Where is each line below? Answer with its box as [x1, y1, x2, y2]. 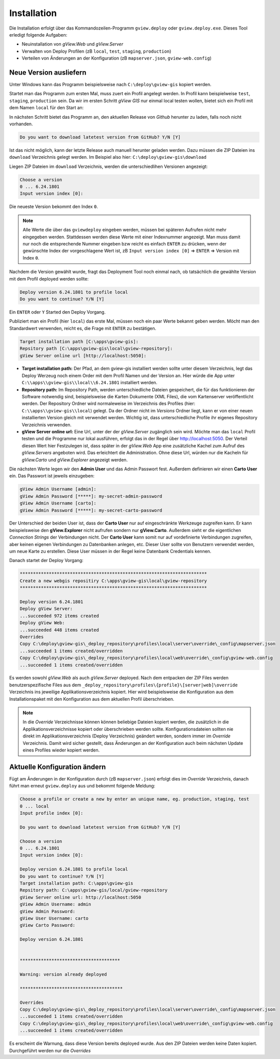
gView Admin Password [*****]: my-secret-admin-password [19, 493, 162, 499]
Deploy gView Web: [19, 620, 65, 626]
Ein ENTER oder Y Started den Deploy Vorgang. [9, 309, 106, 315]
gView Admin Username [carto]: [19, 500, 97, 506]
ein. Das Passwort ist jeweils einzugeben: [9, 473, 94, 479]
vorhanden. [9, 121, 33, 127]
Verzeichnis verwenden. [21, 421, 72, 428]
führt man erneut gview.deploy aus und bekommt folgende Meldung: [9, 783, 155, 789]
